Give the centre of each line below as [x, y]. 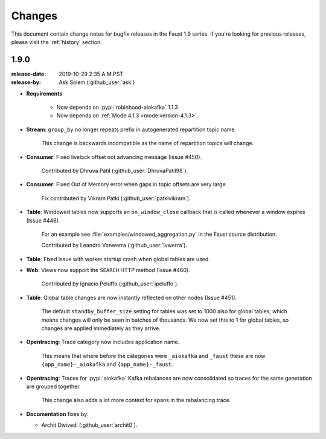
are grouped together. [53, 386]
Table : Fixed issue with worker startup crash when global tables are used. [118, 259]
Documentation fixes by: [57, 414]
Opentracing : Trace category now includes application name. [103, 342]
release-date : [29, 74]
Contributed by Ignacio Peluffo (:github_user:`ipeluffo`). [110, 284]
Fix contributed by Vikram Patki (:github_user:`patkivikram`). [116, 198]
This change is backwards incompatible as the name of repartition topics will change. [148, 143]
